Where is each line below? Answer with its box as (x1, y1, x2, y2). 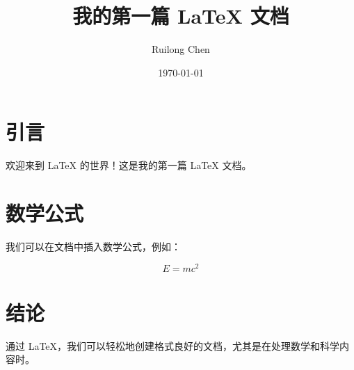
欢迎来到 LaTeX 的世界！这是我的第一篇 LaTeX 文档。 (6, 158, 252, 172)
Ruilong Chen (152, 42, 210, 56)
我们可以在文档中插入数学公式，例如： (6, 239, 181, 253)
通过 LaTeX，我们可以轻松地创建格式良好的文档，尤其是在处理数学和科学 (6, 338, 340, 353)
